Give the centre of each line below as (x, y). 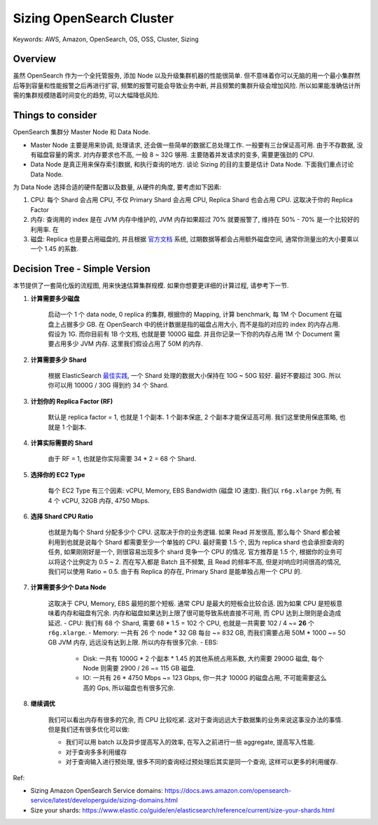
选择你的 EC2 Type (58, 474)
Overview (35, 59)
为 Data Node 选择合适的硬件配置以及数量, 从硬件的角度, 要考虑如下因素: (117, 187)
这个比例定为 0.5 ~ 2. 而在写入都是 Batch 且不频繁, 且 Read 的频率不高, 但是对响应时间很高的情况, (201, 562)
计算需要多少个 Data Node (68, 587)
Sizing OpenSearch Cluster (93, 18)
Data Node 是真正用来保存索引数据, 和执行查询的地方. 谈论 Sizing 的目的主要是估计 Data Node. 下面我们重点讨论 (192, 164)
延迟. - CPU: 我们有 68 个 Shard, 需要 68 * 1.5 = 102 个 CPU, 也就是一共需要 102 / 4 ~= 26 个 (181, 623)
